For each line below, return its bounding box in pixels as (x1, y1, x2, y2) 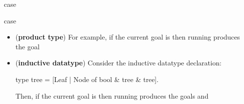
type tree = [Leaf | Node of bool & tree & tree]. (15, 74, 159, 84)
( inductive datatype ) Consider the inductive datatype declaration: (15, 58, 222, 68)
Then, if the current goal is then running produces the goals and (15, 90, 209, 101)
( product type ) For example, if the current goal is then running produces (15, 32, 240, 42)
